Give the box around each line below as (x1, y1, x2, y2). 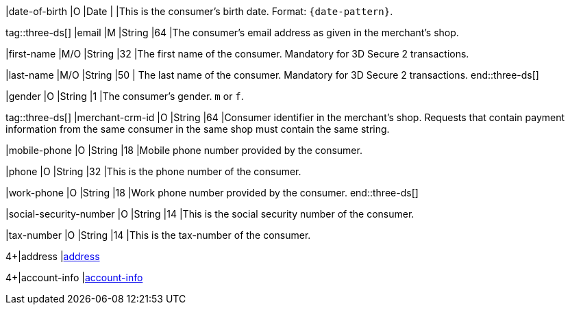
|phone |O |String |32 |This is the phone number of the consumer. (5, 166, 301, 177)
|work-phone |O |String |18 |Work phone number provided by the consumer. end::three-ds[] (5, 187, 419, 198)
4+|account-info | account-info (5, 272, 143, 283)
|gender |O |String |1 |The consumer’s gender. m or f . (5, 90, 244, 102)
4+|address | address (5, 250, 100, 262)
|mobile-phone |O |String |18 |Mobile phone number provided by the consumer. (5, 144, 362, 156)
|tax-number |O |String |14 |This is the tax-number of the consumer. (5, 229, 311, 241)
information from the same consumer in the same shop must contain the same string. (5, 123, 390, 135)
